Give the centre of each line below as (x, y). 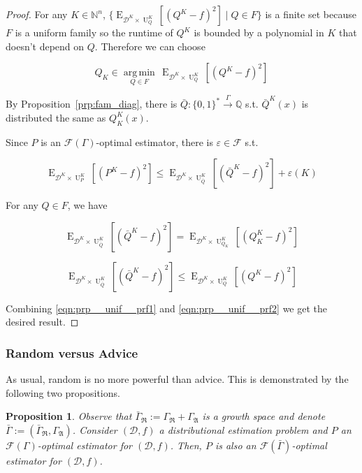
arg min (139, 73)
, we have (87, 205)
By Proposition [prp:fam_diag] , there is (92, 104)
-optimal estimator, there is (154, 141)
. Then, (186, 445)
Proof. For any (37, 14)
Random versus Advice (72, 352)
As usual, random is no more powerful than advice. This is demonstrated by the (177, 379)
